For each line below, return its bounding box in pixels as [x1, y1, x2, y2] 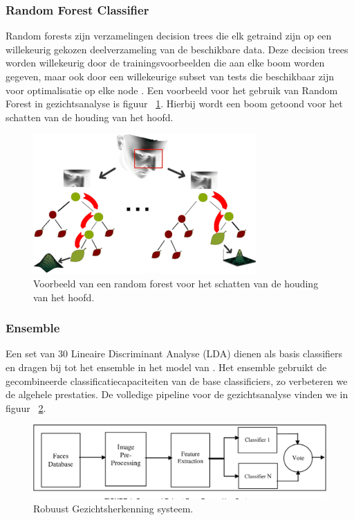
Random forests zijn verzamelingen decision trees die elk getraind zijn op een [6, 28, 332, 43]
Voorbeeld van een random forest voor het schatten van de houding [33, 276, 319, 290]
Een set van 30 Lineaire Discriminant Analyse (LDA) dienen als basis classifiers [6, 346, 343, 361]
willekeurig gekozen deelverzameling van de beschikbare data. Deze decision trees [6, 42, 348, 56]
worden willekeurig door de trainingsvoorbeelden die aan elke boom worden [6, 55, 325, 70]
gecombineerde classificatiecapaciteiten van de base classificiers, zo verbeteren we [6, 373, 348, 388]
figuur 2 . [6, 400, 46, 415]
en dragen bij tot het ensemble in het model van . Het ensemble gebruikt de [6, 359, 327, 374]
